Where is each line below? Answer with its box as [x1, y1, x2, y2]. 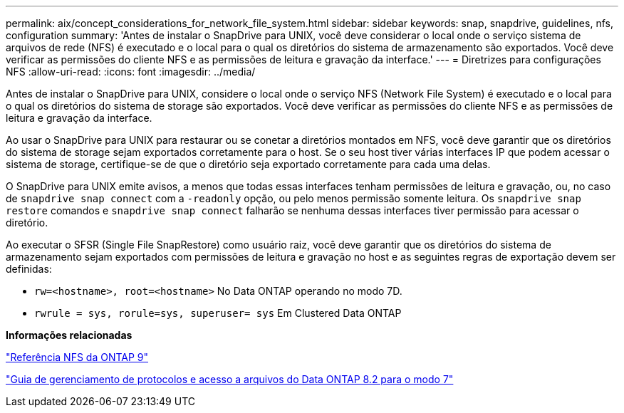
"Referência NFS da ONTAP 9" [6, 351, 149, 363]
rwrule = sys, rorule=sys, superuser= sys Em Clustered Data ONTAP [34, 307, 402, 319]
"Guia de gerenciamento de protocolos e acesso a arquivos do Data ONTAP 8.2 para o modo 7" [6, 373, 454, 385]
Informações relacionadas [6, 329, 132, 341]
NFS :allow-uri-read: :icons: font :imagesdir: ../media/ [6, 66, 256, 78]
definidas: [6, 263, 52, 275]
